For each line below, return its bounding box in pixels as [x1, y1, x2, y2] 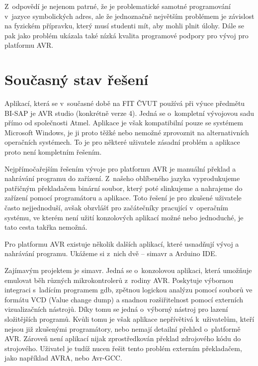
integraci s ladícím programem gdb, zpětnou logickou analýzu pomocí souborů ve [4, 284, 253, 295]
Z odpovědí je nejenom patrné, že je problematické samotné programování [4, 1, 231, 11]
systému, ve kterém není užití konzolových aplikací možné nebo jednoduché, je [4, 212, 244, 222]
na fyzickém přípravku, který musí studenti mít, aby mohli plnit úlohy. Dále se [4, 20, 245, 31]
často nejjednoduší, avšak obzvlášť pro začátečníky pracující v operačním [4, 202, 229, 213]
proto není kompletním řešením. [4, 147, 102, 157]
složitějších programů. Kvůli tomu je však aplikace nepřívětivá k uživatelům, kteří [4, 313, 255, 324]
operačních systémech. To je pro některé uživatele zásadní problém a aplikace [4, 137, 240, 147]
